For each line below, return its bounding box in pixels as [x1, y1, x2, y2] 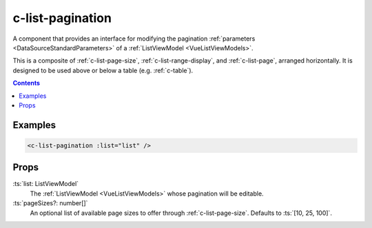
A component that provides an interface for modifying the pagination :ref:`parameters [12, 34, 256, 43]
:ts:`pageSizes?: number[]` [12, 199, 88, 207]
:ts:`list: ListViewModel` [12, 180, 79, 188]
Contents [12, 79, 41, 87]
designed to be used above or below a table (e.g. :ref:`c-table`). [12, 66, 194, 74]
